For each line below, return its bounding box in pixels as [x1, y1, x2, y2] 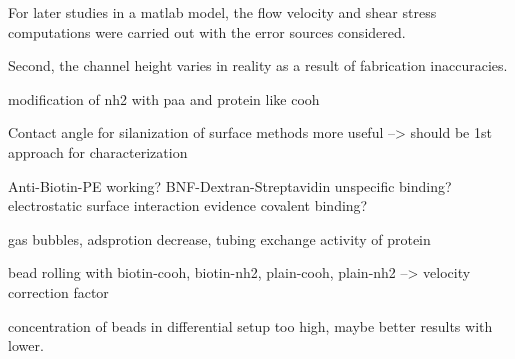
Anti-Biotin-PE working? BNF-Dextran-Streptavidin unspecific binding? [8, 175, 452, 196]
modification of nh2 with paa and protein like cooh [8, 88, 320, 109]
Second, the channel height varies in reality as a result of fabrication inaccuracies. [8, 55, 508, 76]
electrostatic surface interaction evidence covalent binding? [8, 195, 368, 216]
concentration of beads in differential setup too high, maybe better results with [8, 315, 493, 336]
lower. [8, 335, 44, 356]
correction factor [8, 281, 109, 302]
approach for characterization [8, 141, 188, 162]
